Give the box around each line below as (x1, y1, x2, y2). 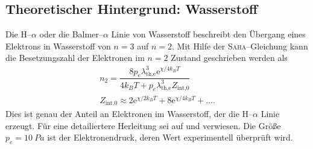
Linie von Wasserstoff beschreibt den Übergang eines (111, 28, 306, 40)
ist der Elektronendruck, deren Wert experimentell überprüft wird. (47, 131, 293, 144)
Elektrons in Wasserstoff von (5, 39, 111, 52)
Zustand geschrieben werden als (171, 51, 288, 64)
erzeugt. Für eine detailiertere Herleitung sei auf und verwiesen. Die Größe (5, 119, 281, 132)
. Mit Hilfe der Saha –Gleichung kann (172, 39, 308, 52)
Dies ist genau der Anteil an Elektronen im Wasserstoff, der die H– (5, 107, 253, 120)
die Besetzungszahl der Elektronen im (5, 51, 145, 64)
